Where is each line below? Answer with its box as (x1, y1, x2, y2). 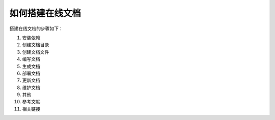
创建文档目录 (22, 42, 49, 48)
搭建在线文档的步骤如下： (9, 25, 63, 32)
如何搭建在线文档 (9, 8, 81, 19)
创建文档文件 (22, 49, 49, 55)
